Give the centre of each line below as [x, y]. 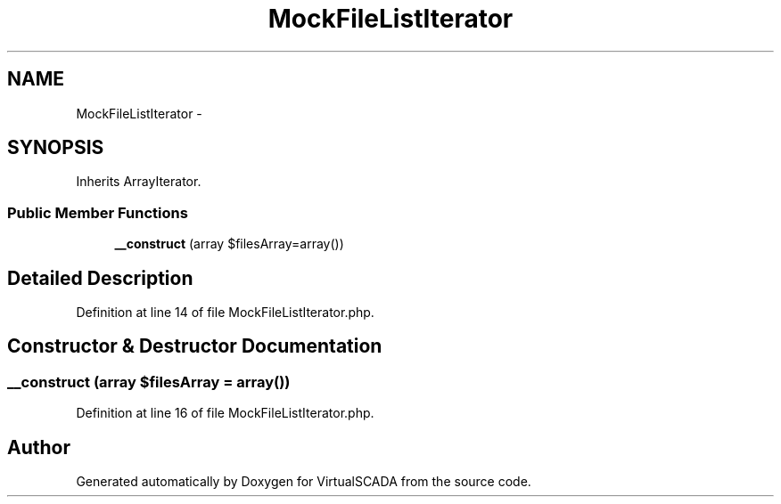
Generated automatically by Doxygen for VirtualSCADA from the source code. [304, 482]
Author [39, 447]
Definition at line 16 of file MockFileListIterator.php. [225, 413]
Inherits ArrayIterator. [139, 182]
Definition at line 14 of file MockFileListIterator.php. [225, 313]
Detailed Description [100, 278]
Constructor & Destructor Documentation [195, 346]
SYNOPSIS [56, 148]
